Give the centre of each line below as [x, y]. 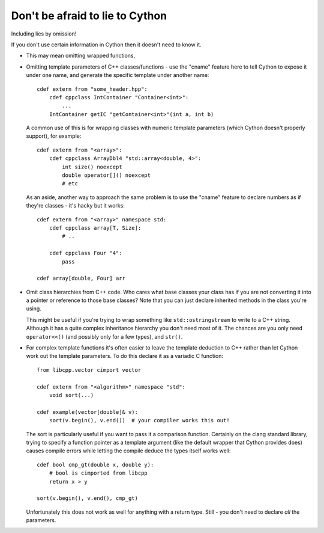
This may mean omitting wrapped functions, [80, 56]
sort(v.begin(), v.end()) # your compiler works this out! [139, 421]
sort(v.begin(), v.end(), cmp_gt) [87, 498]
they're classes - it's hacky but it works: [76, 206]
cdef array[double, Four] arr [81, 279]
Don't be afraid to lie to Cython [89, 16]
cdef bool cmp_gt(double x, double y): [95, 464]
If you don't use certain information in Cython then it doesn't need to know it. [106, 45]
